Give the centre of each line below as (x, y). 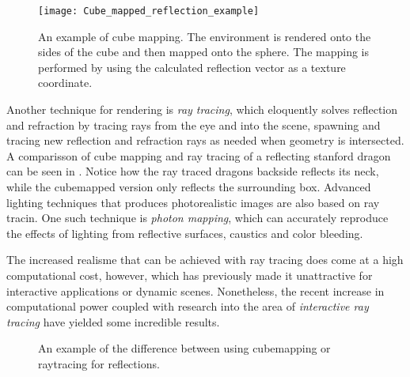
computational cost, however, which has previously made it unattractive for (190, 275)
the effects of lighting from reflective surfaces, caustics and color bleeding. (185, 233)
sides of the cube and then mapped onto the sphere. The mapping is (204, 52)
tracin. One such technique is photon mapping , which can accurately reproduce (197, 218)
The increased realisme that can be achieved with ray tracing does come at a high (205, 260)
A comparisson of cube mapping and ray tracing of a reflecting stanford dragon (199, 155)
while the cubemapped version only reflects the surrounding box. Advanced (189, 187)
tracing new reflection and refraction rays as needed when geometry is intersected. (205, 140)
